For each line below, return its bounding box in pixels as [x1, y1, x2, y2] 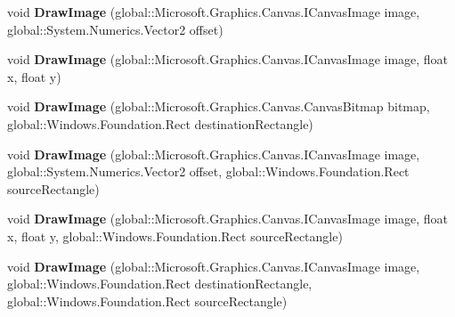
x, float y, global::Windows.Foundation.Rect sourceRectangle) [7, 226, 343, 245]
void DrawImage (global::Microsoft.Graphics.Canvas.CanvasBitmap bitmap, [7, 97, 430, 116]
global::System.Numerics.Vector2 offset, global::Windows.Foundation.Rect [7, 162, 410, 181]
